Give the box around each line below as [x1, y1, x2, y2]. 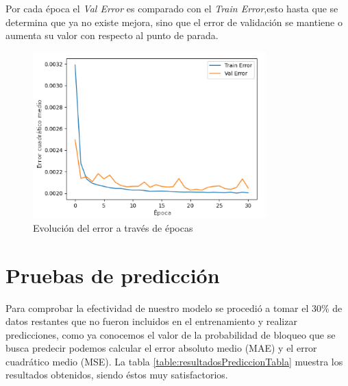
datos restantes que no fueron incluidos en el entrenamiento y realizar [5, 314, 297, 328]
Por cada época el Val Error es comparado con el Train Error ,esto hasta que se [5, 1, 338, 15]
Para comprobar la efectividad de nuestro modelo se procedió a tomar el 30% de [5, 300, 343, 315]
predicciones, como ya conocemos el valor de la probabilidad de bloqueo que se [5, 327, 336, 341]
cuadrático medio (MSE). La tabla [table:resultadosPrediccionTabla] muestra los [5, 354, 343, 368]
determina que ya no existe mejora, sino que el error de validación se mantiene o [5, 14, 343, 29]
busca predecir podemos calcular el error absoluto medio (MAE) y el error [5, 341, 317, 355]
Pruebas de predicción [5, 261, 220, 289]
